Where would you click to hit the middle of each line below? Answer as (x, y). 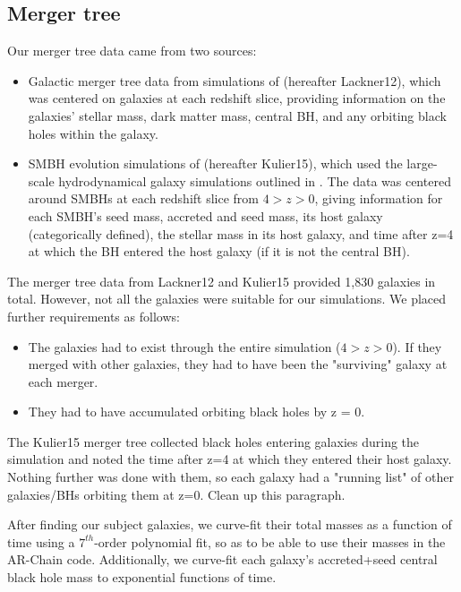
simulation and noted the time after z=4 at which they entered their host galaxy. (230, 459)
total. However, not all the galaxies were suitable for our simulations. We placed (227, 299)
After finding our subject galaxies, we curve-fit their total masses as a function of (230, 524)
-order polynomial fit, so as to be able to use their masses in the (270, 541)
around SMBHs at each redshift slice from (144, 198)
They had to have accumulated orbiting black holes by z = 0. (196, 412)
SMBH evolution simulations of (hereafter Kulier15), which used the (215, 163)
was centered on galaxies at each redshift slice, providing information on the (237, 98)
